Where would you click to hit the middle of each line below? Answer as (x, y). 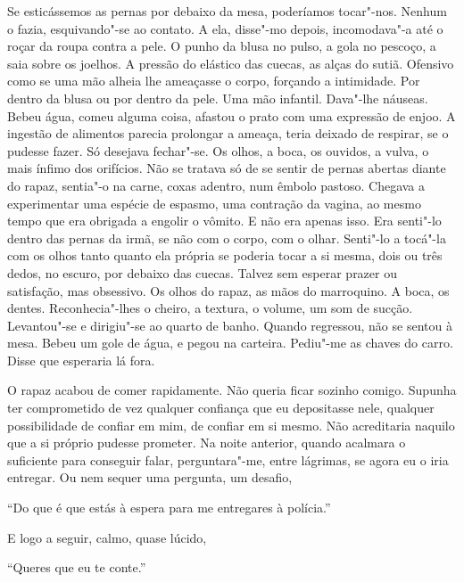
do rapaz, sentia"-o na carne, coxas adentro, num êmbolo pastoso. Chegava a (216, 185)
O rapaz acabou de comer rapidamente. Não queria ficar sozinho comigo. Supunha (232, 390)
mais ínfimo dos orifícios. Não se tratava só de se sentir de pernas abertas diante (227, 168)
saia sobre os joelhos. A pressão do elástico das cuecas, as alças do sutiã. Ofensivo (231, 63)
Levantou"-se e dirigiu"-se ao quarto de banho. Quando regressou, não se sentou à (230, 325)
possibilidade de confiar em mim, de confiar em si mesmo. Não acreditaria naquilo (231, 425)
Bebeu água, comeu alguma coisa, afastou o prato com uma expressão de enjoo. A (232, 115)
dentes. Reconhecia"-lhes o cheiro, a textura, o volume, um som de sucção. (210, 308)
